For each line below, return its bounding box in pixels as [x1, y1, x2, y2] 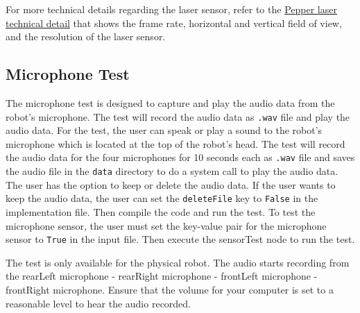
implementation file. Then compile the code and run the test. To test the [6, 204, 316, 219]
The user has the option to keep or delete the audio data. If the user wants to [6, 177, 336, 192]
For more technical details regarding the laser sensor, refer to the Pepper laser [6, 2, 337, 16]
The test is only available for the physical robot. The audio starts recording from [6, 255, 350, 269]
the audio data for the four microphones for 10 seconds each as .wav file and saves [6, 150, 355, 164]
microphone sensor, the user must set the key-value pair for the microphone [6, 218, 327, 232]
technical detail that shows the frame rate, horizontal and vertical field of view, [6, 15, 342, 30]
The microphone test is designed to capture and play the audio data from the [6, 95, 335, 110]
